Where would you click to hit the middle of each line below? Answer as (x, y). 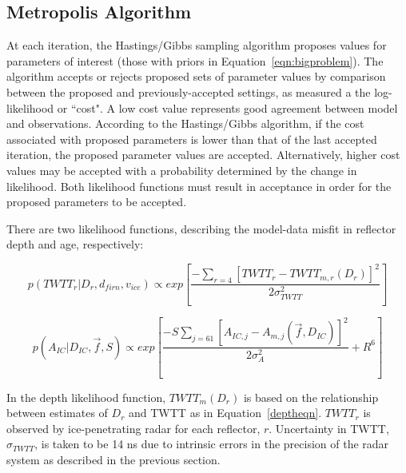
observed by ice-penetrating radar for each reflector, (133, 428)
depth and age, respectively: (75, 244)
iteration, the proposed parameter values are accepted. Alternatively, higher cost (203, 155)
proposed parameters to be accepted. (97, 202)
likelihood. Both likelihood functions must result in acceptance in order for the (199, 186)
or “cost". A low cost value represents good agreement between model (227, 107)
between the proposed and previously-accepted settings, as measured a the (189, 91)
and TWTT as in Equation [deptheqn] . (225, 413)
